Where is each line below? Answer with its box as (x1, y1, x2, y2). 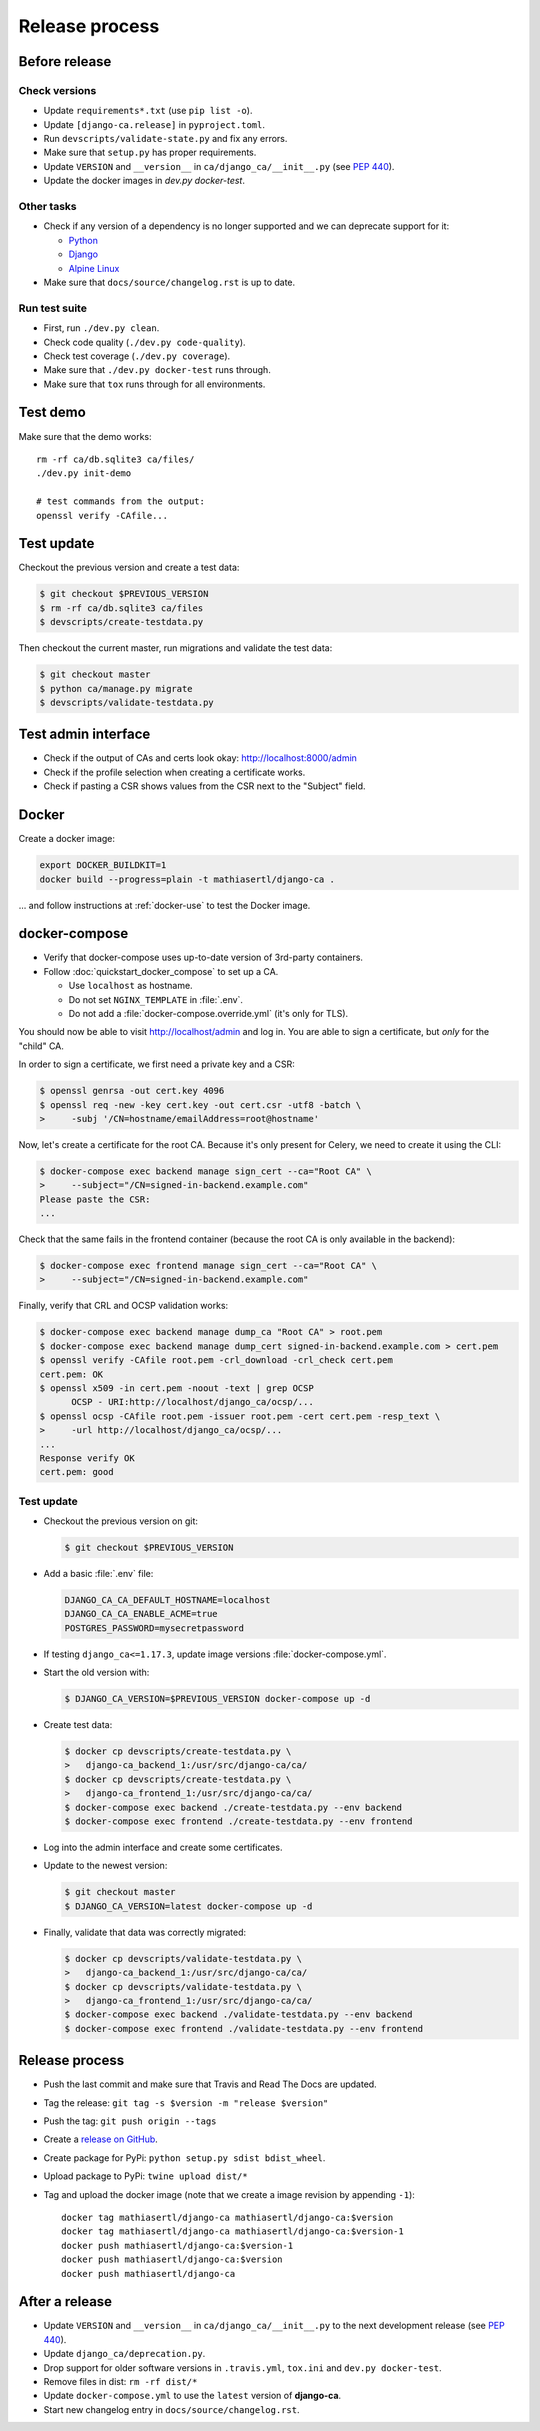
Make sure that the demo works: (18, 430, 152, 442)
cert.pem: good (39, 1466, 114, 1478)
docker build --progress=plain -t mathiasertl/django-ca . (39, 873, 335, 885)
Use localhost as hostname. (68, 980, 194, 992)
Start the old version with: (43, 1666, 150, 1679)
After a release (18, 2293, 113, 2310)
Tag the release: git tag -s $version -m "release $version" (43, 2096, 329, 2109)
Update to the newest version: (43, 1860, 168, 1872)
